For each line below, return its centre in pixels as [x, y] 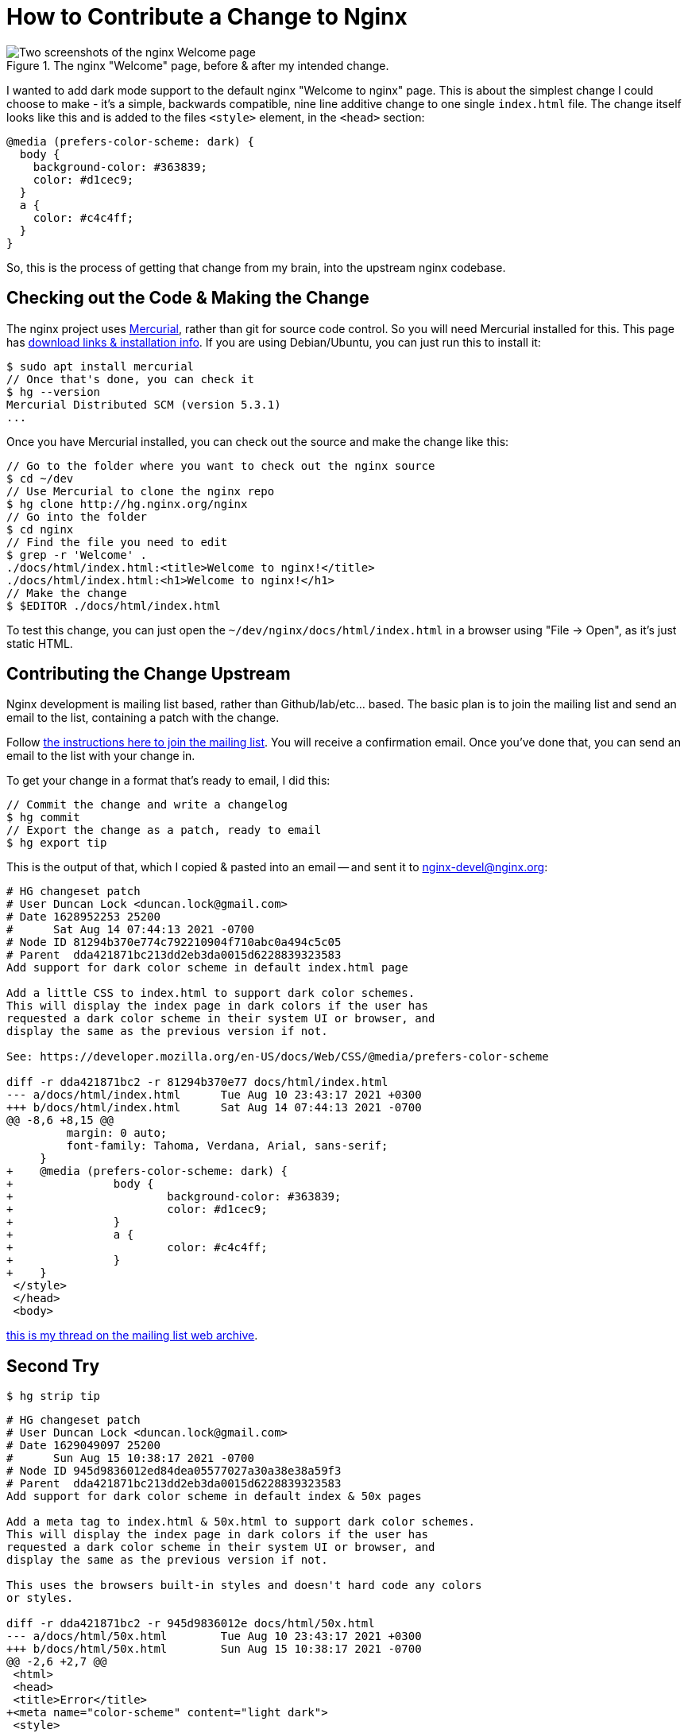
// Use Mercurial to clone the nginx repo [141, 491]
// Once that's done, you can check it [130, 379]
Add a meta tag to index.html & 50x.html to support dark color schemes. [241, 1522]
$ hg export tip [57, 843]
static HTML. [40, 643]
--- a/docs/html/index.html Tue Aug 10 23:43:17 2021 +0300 [214, 1095]
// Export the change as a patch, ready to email [164, 830]
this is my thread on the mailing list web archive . [132, 1336]
